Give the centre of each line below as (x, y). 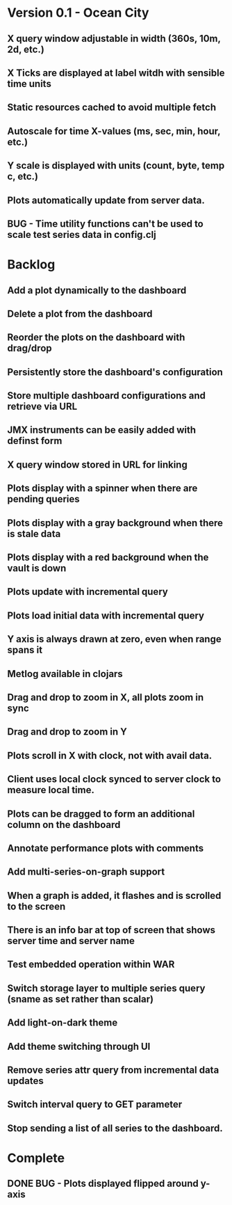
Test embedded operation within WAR (91, 965)
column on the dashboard (64, 825)
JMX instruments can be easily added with (102, 430)
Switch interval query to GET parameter (95, 1104)
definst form (35, 441)
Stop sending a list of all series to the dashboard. (115, 1128)
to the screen (36, 906)
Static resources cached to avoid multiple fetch (112, 107)
